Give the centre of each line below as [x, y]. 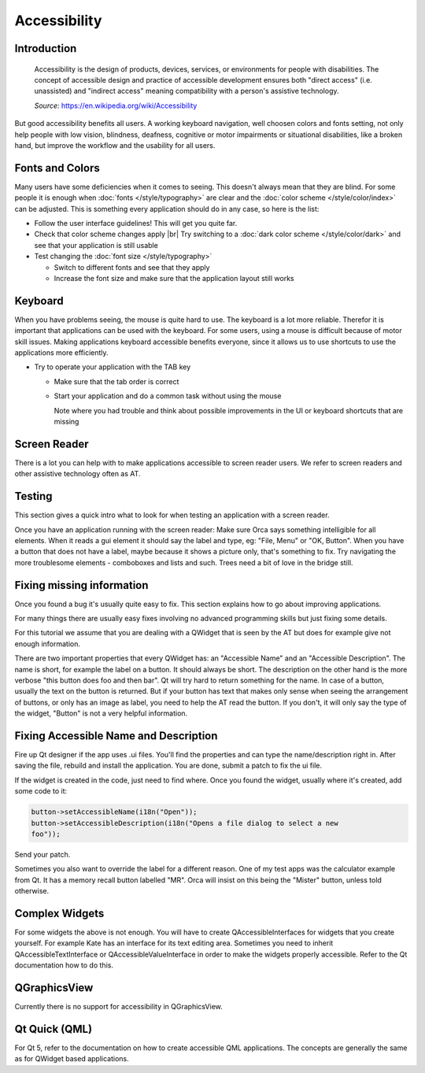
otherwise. [32, 891]
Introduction [46, 48]
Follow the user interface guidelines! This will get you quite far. [136, 223]
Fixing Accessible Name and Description [116, 736]
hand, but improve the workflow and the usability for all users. [115, 145]
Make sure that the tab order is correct [116, 381]
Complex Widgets [59, 913]
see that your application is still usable [96, 245]
